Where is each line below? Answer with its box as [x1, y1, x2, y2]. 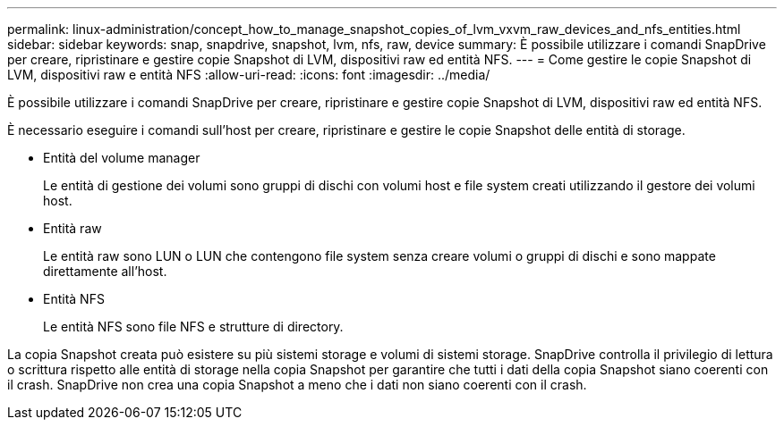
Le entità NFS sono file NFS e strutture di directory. [43, 319, 344, 334]
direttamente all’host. [43, 264, 167, 279]
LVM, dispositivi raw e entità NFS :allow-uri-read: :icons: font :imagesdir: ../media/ [7, 67, 490, 82]
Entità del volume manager [43, 150, 200, 165]
